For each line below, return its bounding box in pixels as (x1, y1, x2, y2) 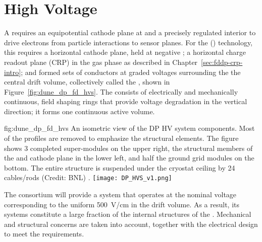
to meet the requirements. (4, 228, 84, 239)
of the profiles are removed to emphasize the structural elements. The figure (4, 133, 239, 143)
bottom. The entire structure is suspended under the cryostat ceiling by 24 (4, 162, 235, 173)
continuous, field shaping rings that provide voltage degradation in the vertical (4, 96, 247, 107)
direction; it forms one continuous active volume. (4, 106, 155, 116)
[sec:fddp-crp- (201, 56, 243, 67)
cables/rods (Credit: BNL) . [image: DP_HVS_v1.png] (4, 172, 172, 183)
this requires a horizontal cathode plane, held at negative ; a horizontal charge (4, 47, 246, 57)
